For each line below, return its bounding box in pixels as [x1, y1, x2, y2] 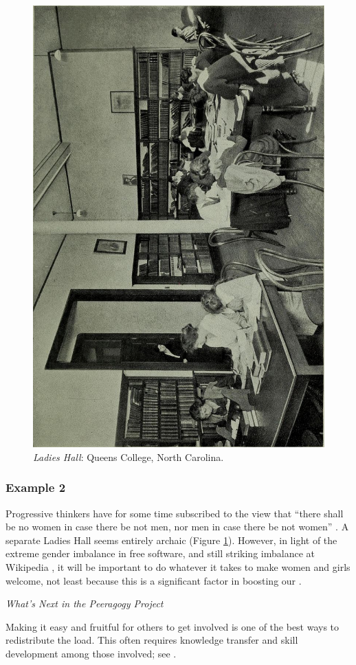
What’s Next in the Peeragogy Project [5, 596, 164, 611]
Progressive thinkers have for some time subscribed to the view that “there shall [5, 506, 344, 520]
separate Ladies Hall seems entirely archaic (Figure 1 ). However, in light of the [5, 532, 337, 547]
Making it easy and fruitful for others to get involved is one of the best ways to [5, 619, 340, 633]
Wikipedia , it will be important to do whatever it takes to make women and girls [5, 560, 351, 574]
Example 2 [5, 479, 66, 496]
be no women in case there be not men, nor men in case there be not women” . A [5, 519, 349, 534]
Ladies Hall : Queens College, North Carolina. [33, 449, 224, 464]
